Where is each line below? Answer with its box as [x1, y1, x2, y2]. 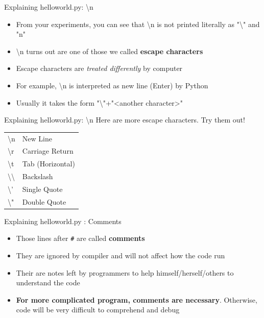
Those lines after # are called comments [16, 233, 145, 243]
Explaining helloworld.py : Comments [4, 215, 122, 226]
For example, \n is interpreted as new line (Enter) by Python [16, 80, 208, 90]
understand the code [16, 277, 80, 288]
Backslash [22, 171, 53, 182]
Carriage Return [22, 145, 74, 156]
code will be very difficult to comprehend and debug [16, 304, 180, 315]
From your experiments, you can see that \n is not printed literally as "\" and [16, 18, 260, 29]
